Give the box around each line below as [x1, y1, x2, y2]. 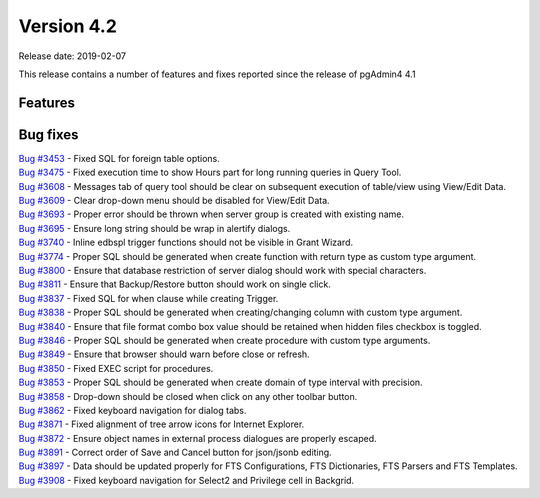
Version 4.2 [18, 15, 117, 37]
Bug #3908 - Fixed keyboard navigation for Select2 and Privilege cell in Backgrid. [18, 474, 355, 486]
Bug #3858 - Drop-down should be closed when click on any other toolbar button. [18, 390, 358, 402]
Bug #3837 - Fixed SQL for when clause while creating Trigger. [18, 292, 279, 304]
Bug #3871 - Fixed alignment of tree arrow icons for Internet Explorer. [18, 418, 305, 430]
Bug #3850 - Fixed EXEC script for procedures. [18, 362, 214, 374]
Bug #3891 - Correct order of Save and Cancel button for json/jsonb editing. [18, 446, 332, 459]
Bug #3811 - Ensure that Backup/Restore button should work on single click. [18, 278, 332, 290]
